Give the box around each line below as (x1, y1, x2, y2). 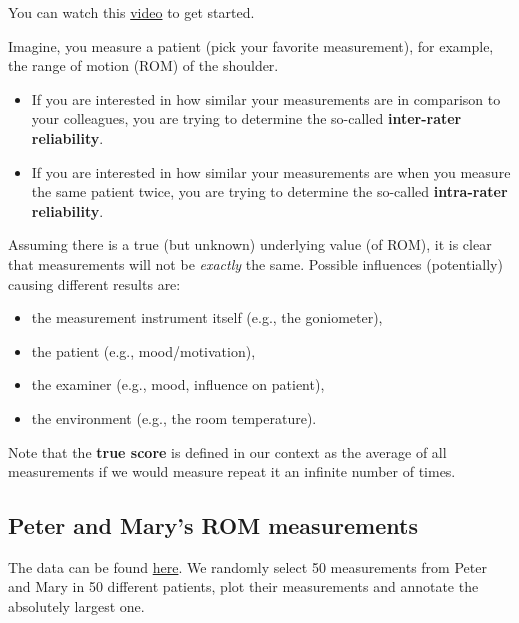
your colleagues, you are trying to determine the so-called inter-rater (31, 108, 462, 129)
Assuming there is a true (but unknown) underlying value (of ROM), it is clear (8, 234, 492, 255)
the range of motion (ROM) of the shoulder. (8, 55, 279, 76)
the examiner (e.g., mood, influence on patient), (31, 374, 325, 395)
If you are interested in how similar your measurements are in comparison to (31, 88, 501, 109)
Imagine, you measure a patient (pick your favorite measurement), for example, (8, 35, 494, 56)
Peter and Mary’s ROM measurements (8, 510, 418, 541)
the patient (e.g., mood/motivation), (31, 340, 256, 361)
